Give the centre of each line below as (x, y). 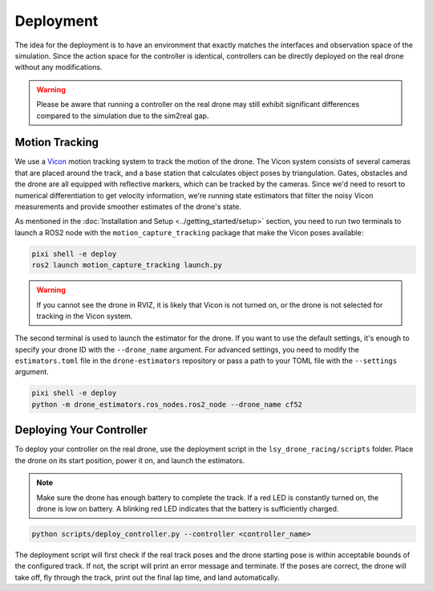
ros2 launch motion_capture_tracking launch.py (127, 265)
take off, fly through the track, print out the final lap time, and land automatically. (147, 577)
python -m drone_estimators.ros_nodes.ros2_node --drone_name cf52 (167, 404)
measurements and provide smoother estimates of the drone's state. (128, 206)
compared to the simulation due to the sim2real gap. (123, 116)
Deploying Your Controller (81, 430)
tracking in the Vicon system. (85, 316)
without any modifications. (59, 67)
